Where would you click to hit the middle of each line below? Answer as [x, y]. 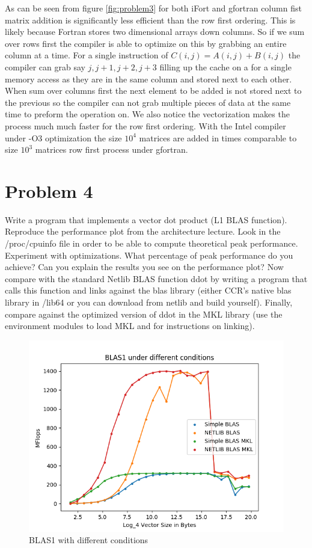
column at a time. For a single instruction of [87, 55]
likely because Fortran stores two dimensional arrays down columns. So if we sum [155, 32]
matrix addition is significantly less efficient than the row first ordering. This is [150, 20]
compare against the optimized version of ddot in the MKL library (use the [144, 314]
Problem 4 [49, 190]
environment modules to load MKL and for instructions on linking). [130, 326]
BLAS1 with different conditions [89, 540]
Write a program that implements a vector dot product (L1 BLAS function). [146, 219]
